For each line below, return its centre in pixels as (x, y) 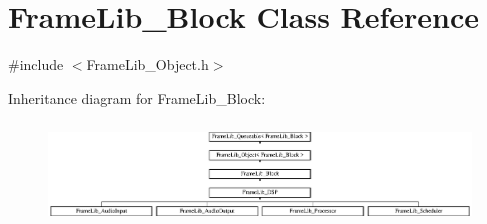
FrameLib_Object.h (147, 64)
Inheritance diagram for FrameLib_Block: (137, 97)
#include (36, 64)
